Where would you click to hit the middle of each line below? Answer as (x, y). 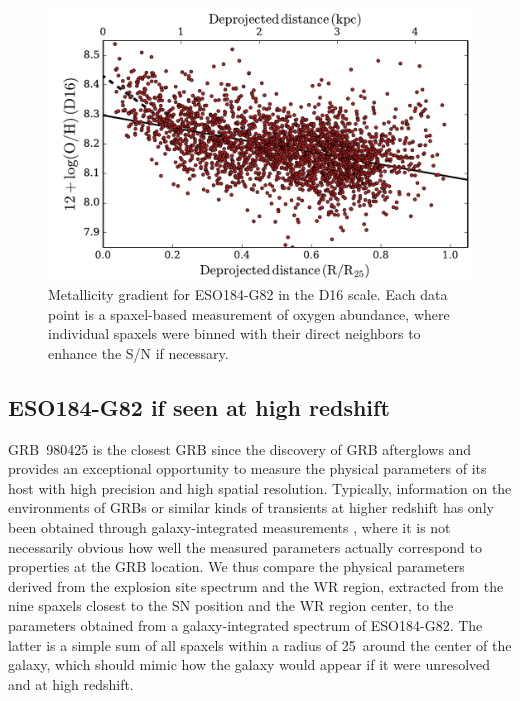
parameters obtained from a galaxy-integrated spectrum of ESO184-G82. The (245, 624)
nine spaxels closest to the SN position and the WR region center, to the (231, 605)
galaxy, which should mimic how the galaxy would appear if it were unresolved (249, 664)
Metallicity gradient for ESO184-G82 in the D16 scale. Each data (248, 294)
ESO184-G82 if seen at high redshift (199, 406)
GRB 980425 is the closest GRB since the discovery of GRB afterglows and (240, 448)
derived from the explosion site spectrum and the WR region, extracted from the (256, 585)
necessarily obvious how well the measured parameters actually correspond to (245, 546)
